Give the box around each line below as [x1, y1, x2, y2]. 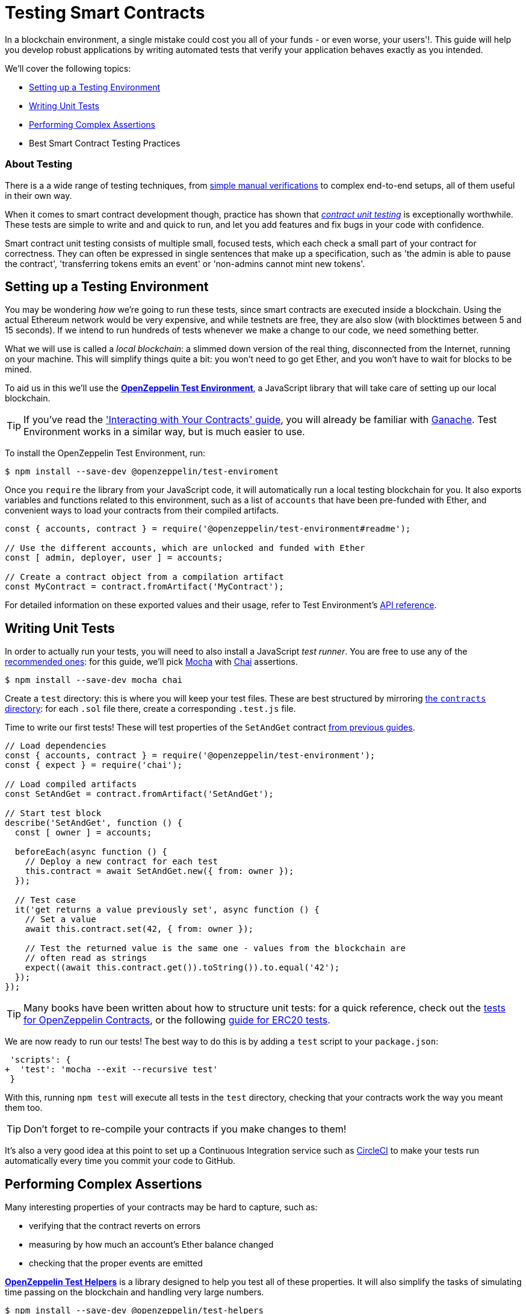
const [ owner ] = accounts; [14, 828, 152, 838]
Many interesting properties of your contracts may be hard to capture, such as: [5, 1202, 318, 1213]
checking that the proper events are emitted [29, 1258, 203, 1269]
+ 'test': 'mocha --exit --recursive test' [5, 1064, 218, 1075]
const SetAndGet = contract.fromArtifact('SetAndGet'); [5, 789, 274, 799]
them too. [5, 1102, 43, 1113]
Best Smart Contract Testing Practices [29, 137, 181, 148]
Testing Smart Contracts [5, 2, 205, 23]
